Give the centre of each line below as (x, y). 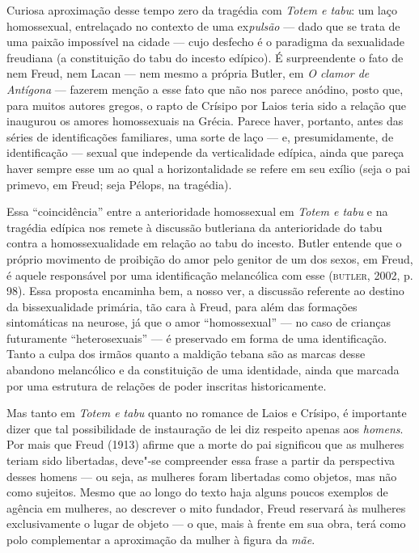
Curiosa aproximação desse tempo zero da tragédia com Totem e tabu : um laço (202, 10)
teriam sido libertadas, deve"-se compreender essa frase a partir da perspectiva (201, 460)
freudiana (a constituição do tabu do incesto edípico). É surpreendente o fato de (205, 57)
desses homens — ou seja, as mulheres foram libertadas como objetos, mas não (202, 476)
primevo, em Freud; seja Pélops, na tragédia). (119, 184)
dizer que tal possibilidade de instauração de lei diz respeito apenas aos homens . (205, 428)
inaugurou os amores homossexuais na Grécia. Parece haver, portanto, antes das (205, 121)
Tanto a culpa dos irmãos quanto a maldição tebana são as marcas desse (186, 354)
